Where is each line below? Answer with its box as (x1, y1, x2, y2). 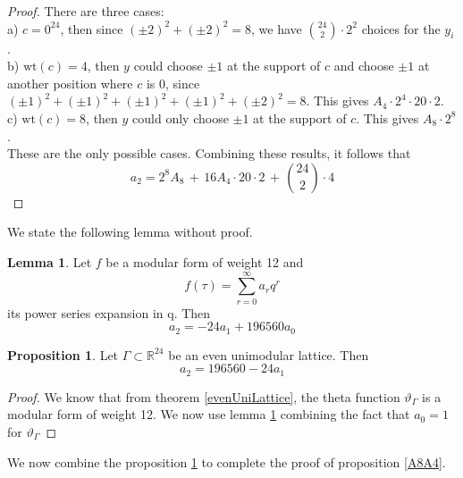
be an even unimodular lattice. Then (168, 345, 369, 364)
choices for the (361, 19, 441, 38)
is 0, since (146, 73, 200, 92)
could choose (133, 56, 203, 75)
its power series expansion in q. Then (7, 303, 211, 322)
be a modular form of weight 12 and (105, 252, 304, 271)
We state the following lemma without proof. (7, 222, 253, 241)
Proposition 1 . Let (7, 345, 119, 364)
